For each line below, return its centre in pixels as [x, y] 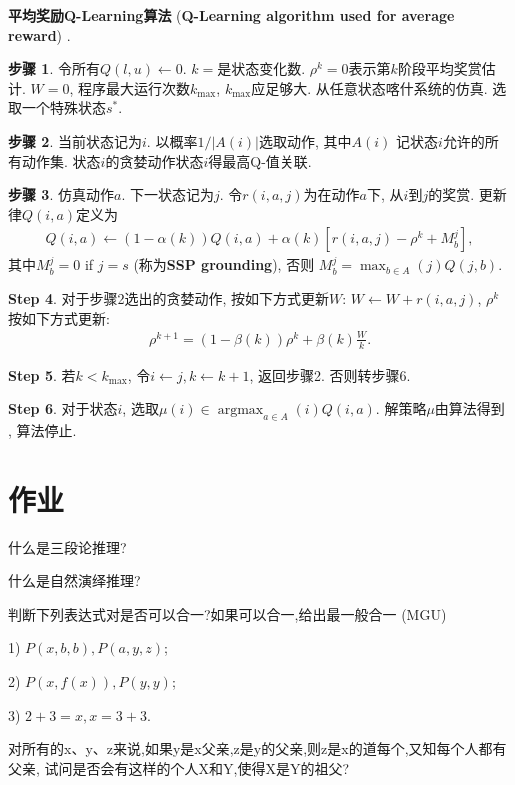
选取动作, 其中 [305, 140]
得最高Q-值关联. [260, 160]
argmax [240, 410]
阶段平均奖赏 [439, 68]
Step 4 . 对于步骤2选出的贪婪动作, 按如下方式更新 [169, 297]
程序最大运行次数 [133, 87]
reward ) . [39, 34]
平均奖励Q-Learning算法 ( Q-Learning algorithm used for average [231, 15]
